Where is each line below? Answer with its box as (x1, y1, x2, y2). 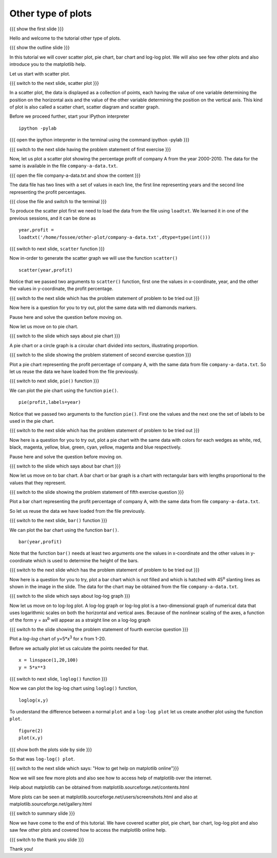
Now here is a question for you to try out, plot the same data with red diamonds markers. (9, 305, 197, 311)
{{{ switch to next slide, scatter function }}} (9, 245, 105, 252)
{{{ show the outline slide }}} (9, 44, 70, 51)
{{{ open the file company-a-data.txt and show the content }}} (9, 172, 141, 178)
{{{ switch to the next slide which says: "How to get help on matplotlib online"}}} (9, 765, 179, 772)
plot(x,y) (18, 735, 43, 741)
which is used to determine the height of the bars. (33, 557, 139, 563)
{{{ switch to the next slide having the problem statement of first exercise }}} (9, 146, 171, 152)
